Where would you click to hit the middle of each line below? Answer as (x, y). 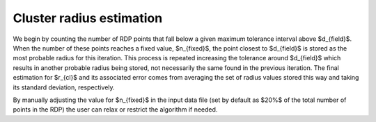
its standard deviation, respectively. (64, 87)
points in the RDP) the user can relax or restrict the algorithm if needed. (115, 110)
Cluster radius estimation (88, 18)
